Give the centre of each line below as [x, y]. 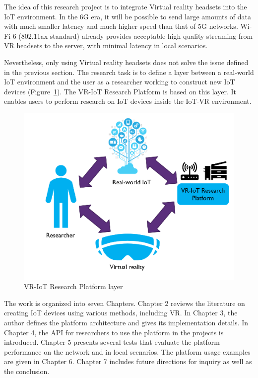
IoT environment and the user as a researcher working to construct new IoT [120, 82]
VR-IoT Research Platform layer [73, 286]
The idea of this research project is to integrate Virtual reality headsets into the [126, 6]
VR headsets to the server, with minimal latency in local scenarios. [106, 45]
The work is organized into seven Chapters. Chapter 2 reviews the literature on [125, 303]
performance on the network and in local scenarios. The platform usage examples [127, 351]
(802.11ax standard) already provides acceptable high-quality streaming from [136, 36]
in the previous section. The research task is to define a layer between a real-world [129, 72]
